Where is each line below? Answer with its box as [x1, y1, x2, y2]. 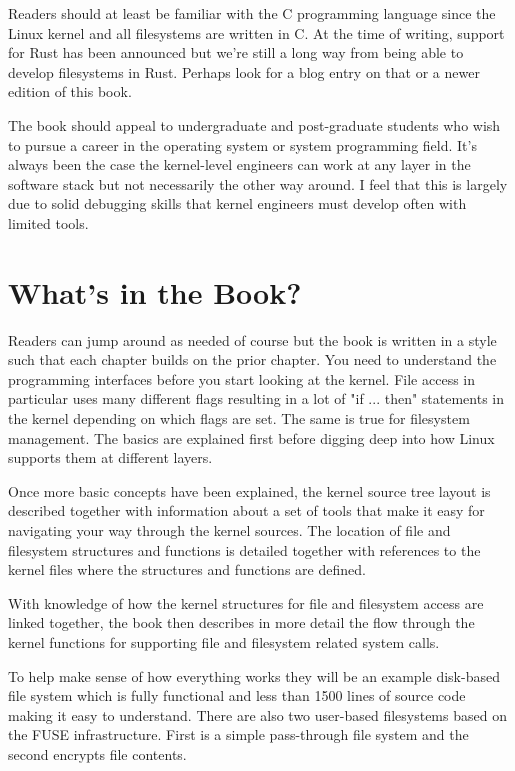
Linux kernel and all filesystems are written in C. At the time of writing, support [8, 22, 505, 43]
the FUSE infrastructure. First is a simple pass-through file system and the [8, 724, 469, 745]
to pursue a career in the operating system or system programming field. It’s [8, 134, 477, 155]
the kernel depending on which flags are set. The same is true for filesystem [8, 408, 470, 429]
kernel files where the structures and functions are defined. [8, 559, 366, 580]
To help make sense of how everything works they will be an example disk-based [8, 665, 500, 686]
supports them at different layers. [8, 447, 213, 468]
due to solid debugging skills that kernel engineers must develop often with [8, 193, 467, 214]
